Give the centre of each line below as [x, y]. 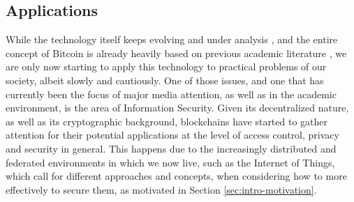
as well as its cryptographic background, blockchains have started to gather [167, 121]
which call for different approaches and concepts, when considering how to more [176, 176]
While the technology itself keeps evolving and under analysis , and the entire [172, 39]
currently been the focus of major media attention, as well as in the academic [171, 94]
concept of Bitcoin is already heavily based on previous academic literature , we [176, 53]
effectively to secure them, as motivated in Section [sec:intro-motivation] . [161, 189]
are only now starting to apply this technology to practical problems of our [166, 67]
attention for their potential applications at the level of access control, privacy [172, 135]
